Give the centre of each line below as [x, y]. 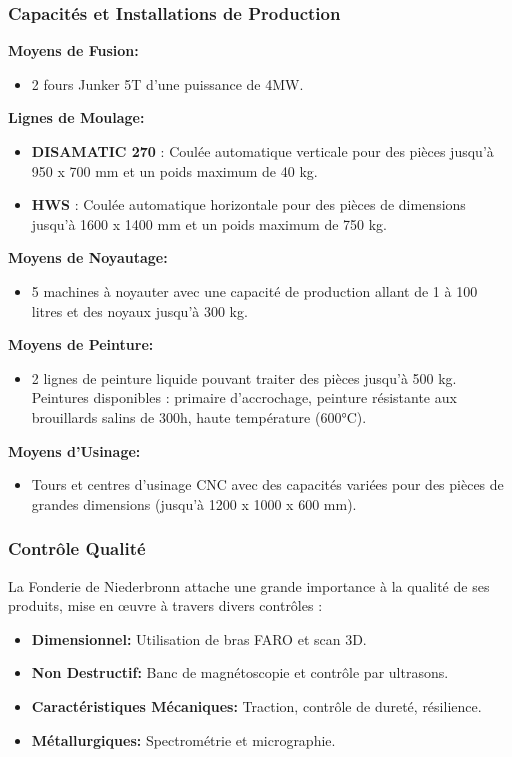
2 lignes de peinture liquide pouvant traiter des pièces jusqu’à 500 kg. [244, 377]
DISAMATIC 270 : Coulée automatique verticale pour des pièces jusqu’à [262, 151]
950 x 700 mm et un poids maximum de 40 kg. [174, 170]
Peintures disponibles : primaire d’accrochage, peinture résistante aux [244, 397]
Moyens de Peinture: [81, 344]
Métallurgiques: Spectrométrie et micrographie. [183, 739]
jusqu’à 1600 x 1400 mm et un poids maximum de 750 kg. [209, 223]
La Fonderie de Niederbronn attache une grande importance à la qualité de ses [249, 585]
